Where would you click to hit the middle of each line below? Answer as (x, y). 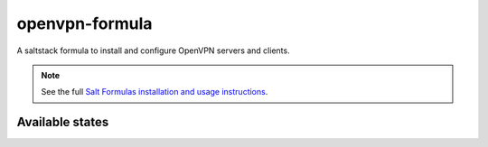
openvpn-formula (84, 23)
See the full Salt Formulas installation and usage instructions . (155, 92)
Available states (63, 122)
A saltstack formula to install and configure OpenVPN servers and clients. (153, 51)
